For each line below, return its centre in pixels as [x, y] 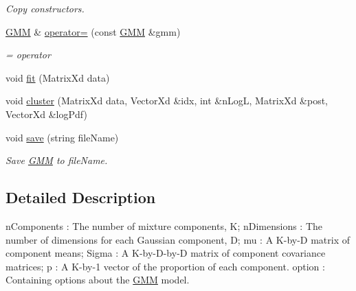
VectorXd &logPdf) [46, 114]
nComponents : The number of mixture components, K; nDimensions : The [164, 225]
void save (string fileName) [62, 137]
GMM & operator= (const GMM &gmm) [93, 31]
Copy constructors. [45, 8]
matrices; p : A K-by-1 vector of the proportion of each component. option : [165, 266]
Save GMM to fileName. [57, 160]
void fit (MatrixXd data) [58, 77]
